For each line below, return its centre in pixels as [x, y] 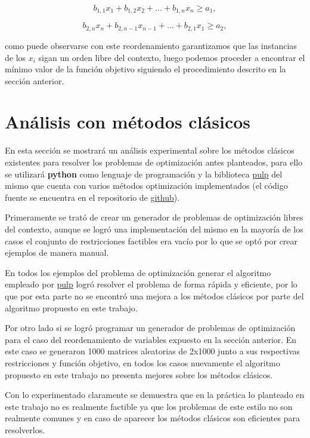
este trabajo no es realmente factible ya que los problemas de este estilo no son [149, 406]
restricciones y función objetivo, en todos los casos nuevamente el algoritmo [142, 362]
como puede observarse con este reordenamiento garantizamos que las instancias [151, 45]
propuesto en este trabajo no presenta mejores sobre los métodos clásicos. [139, 374]
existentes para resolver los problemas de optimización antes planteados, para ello [154, 162]
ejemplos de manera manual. [57, 252]
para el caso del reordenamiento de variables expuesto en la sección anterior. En [151, 339]
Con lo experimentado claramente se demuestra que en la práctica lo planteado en [155, 395]
